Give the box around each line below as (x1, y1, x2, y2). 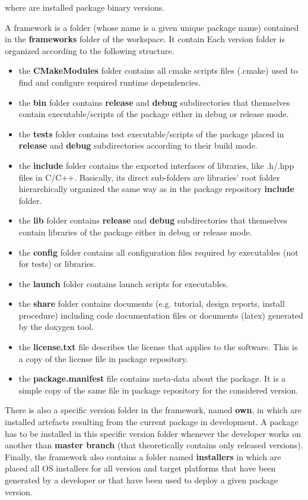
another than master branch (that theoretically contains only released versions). (5, 439, 303, 451)
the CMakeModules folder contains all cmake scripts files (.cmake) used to (18, 64, 298, 77)
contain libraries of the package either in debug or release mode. (18, 225, 252, 238)
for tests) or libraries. (18, 257, 96, 270)
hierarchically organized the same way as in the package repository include (18, 183, 294, 195)
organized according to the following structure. (5, 44, 174, 56)
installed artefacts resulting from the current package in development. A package (5, 416, 299, 428)
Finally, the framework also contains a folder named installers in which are (5, 450, 281, 463)
